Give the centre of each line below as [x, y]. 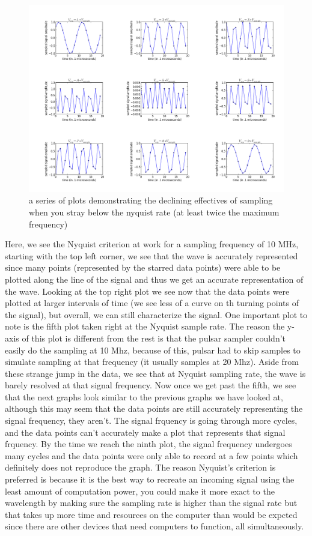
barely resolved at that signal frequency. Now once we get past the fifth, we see [151, 385]
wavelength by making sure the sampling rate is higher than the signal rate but [151, 503]
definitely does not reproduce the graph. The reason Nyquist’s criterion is [140, 467]
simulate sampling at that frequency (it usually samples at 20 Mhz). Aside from [152, 362]
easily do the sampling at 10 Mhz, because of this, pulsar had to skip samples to [153, 350]
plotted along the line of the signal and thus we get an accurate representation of [154, 279]
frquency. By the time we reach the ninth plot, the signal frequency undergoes [148, 444]
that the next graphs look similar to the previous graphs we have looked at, [144, 396]
